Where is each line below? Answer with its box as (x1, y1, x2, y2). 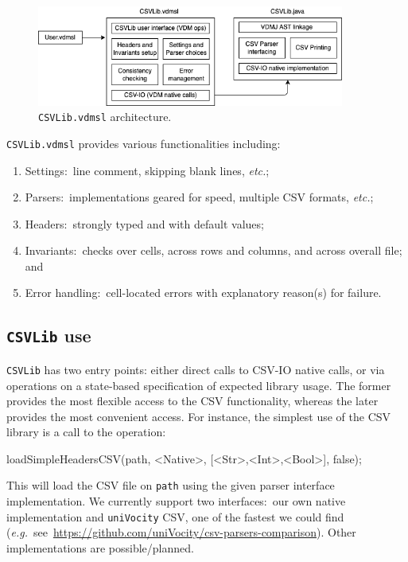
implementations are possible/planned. (6, 539, 194, 556)
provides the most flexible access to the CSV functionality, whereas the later (6, 392, 379, 409)
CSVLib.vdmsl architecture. (38, 108, 172, 125)
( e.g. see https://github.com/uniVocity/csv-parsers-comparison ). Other (6, 524, 356, 541)
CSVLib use (6, 323, 91, 348)
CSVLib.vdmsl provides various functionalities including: (6, 135, 281, 151)
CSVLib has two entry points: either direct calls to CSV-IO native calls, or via (6, 361, 385, 377)
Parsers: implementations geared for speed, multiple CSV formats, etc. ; (25, 189, 374, 205)
